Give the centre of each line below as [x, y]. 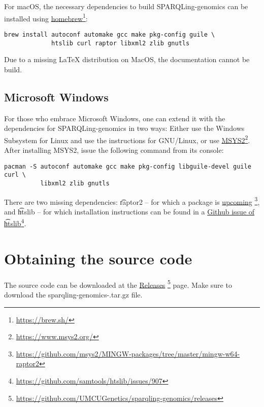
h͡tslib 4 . [15, 223]
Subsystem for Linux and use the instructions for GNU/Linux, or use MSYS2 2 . [127, 139]
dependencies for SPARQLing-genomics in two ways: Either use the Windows [124, 128]
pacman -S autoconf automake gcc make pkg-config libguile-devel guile [128, 166]
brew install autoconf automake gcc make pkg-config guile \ [110, 34]
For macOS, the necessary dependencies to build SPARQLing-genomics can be [126, 6]
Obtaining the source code [98, 258]
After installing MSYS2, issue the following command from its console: [114, 150]
